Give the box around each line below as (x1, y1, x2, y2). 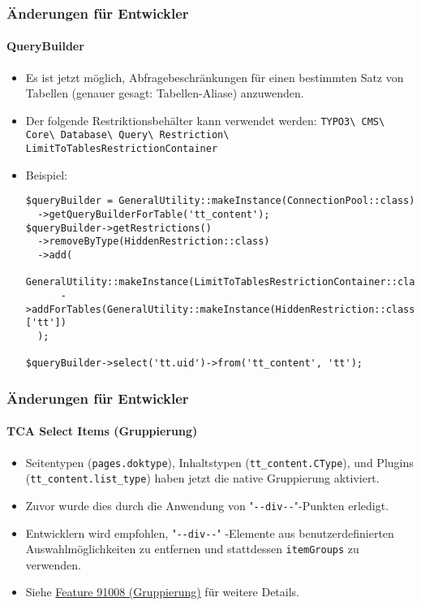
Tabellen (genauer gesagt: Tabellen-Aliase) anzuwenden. (25, 84, 304, 102)
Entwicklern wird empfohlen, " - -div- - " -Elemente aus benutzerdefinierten (25, 524, 394, 541)
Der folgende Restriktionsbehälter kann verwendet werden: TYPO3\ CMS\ (25, 111, 385, 128)
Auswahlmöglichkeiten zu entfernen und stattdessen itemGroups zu (25, 540, 359, 557)
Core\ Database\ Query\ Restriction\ (25, 129, 230, 141)
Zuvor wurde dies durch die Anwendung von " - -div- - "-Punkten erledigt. (25, 496, 389, 513)
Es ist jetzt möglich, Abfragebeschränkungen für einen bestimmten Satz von (25, 68, 404, 85)
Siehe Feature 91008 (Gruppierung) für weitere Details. (25, 583, 299, 600)
